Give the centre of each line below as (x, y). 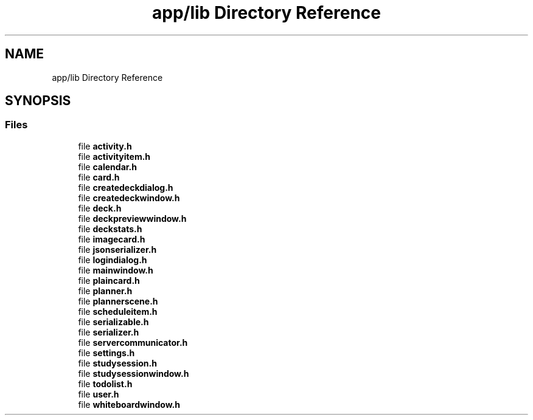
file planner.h (105, 291)
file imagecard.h (112, 239)
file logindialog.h (113, 260)
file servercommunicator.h (133, 342)
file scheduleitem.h (118, 311)
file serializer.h (109, 332)
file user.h (99, 394)
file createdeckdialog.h (126, 187)
